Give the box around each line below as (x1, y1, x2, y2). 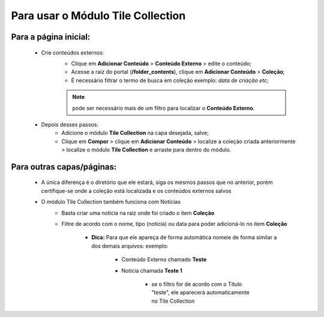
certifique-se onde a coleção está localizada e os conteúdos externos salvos (41, 187, 232, 194)
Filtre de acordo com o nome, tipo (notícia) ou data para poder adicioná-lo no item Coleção (61, 221, 287, 228)
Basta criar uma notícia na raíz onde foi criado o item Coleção (61, 209, 215, 216)
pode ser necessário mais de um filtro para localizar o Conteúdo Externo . (72, 104, 255, 111)
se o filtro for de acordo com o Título (151, 280, 242, 288)
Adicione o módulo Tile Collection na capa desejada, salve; (61, 129, 209, 137)
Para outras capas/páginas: (11, 162, 117, 172)
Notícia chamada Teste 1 (121, 267, 182, 274)
